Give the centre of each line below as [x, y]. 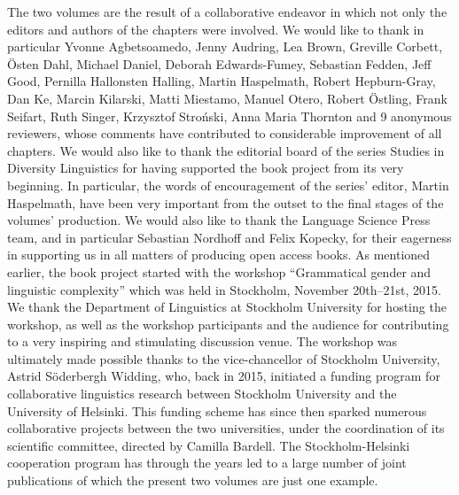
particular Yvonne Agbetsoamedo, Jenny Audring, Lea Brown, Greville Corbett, [225, 46]
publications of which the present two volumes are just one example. [193, 480]
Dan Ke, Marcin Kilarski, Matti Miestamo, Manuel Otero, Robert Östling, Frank [227, 98]
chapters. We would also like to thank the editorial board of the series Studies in [226, 150]
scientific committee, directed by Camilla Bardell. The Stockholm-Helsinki [209, 445]
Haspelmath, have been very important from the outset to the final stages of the [226, 202]
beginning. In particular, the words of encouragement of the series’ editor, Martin [228, 185]
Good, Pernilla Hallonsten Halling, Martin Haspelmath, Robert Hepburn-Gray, [222, 81]
